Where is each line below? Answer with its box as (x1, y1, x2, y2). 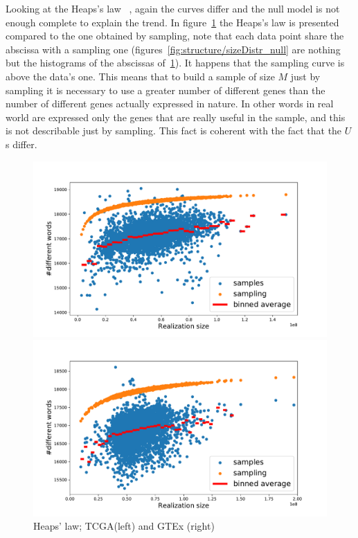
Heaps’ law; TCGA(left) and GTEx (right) (33, 519, 215, 533)
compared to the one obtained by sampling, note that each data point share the (6, 28, 344, 43)
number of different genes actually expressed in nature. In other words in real (6, 96, 334, 111)
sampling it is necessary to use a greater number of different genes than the (6, 82, 325, 97)
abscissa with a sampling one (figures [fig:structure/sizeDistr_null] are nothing (6, 42, 341, 56)
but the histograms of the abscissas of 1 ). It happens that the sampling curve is (6, 55, 345, 70)
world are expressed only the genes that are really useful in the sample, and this (6, 109, 346, 124)
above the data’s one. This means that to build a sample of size (6, 69, 275, 83)
